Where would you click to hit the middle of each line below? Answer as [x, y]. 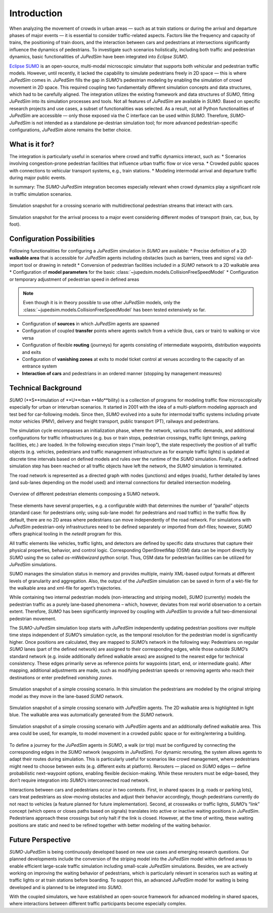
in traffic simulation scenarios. [41, 194]
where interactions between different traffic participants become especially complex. [98, 904]
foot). [15, 224]
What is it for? [32, 144]
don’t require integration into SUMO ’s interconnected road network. [80, 780]
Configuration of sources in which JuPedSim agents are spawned [90, 324]
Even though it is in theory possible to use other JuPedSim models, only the [102, 303]
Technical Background [45, 388]
